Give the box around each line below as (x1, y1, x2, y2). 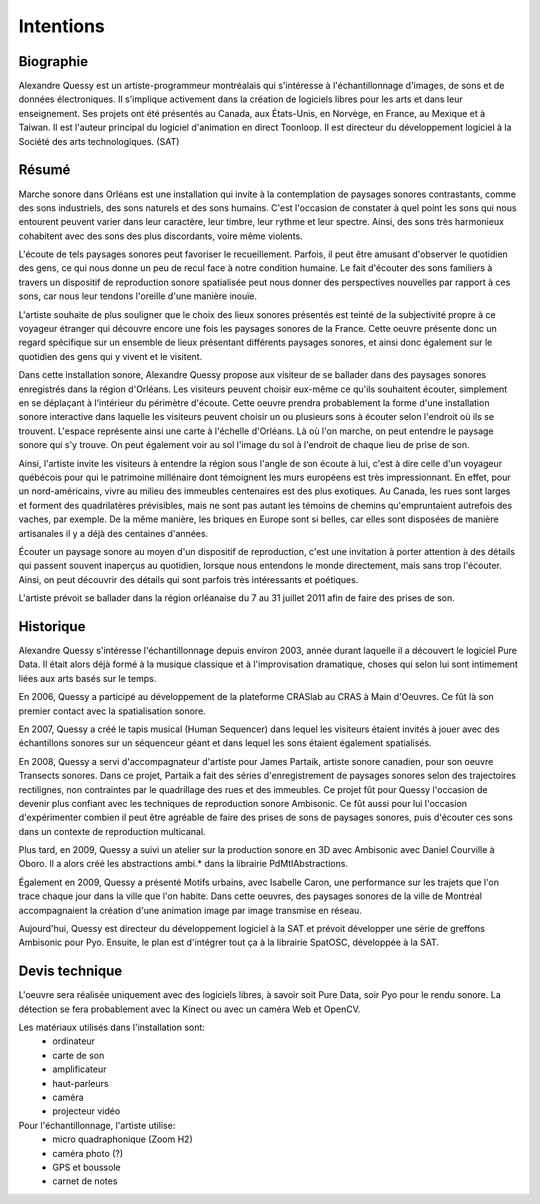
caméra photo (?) (52, 1147, 124, 1159)
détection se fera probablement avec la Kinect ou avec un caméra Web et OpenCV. (18, 1003, 361, 1015)
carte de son (52, 1049, 105, 1061)
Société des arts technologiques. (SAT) (18, 135, 180, 147)
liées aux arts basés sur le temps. (18, 672, 157, 684)
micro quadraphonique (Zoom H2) (52, 1133, 194, 1145)
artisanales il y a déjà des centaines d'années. (18, 527, 209, 539)
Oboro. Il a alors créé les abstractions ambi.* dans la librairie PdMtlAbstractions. (18, 858, 349, 870)
